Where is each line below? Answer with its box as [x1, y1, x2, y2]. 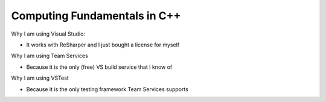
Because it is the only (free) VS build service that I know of [26, 63, 173, 71]
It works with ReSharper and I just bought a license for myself [26, 41, 180, 48]
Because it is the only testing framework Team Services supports [26, 85, 188, 93]
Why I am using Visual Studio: [11, 30, 86, 37]
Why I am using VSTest [11, 74, 69, 81]
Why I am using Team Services [11, 52, 89, 60]
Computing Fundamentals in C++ [11, 9, 181, 22]
